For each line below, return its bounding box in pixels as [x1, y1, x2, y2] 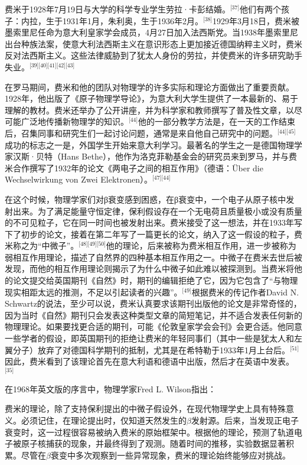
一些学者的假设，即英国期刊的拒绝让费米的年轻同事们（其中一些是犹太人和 [5, 332, 294, 344]
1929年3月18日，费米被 [213, 14, 300, 27]
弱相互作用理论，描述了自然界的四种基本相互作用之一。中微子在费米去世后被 [5, 251, 302, 263]
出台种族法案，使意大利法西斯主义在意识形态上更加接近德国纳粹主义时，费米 [5, 37, 302, 50]
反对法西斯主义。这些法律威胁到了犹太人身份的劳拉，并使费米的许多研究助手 [5, 49, 302, 61]
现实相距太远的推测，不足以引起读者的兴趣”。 [5, 285, 182, 298]
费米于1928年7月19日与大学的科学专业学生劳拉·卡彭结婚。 [5, 3, 230, 15]
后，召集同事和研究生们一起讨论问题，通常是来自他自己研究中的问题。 [5, 126, 277, 139]
